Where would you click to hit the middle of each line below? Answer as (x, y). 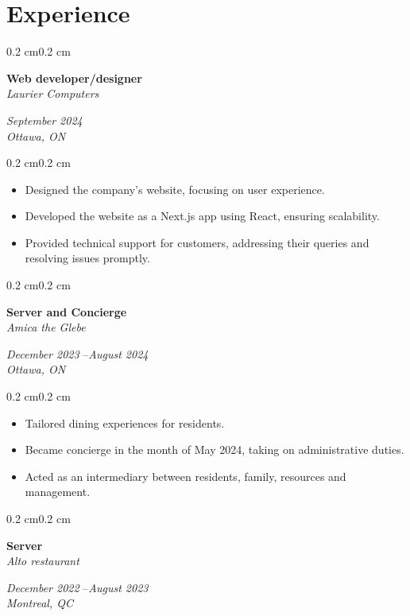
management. (58, 492)
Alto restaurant (43, 561)
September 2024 (44, 120)
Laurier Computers (53, 93)
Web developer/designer (74, 77)
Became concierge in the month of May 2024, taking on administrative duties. (215, 449)
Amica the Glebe (46, 327)
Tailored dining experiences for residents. (125, 422)
